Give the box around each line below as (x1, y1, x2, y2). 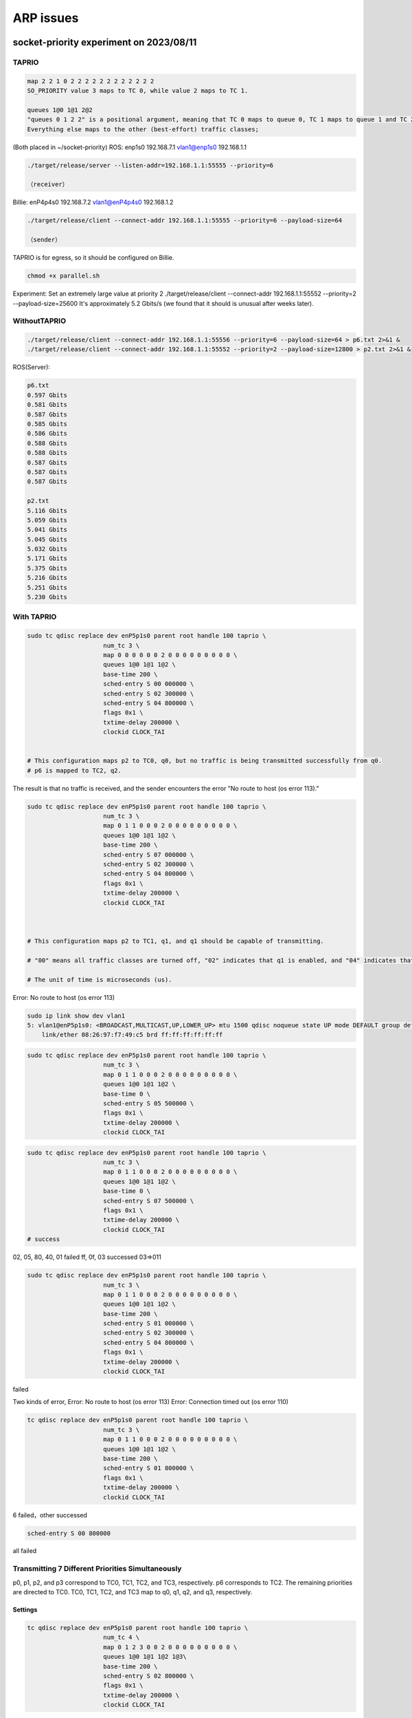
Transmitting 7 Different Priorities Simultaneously (12, 1564, 182, 1574)
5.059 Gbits (27, 516, 68, 524)
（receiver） (27, 181, 69, 188)
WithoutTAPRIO (12, 316, 67, 326)
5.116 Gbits (27, 506, 68, 515)
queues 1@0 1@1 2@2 (27, 106, 93, 113)
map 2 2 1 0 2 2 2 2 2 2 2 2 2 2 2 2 (27, 77, 154, 85)
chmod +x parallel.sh (27, 272, 100, 280)
